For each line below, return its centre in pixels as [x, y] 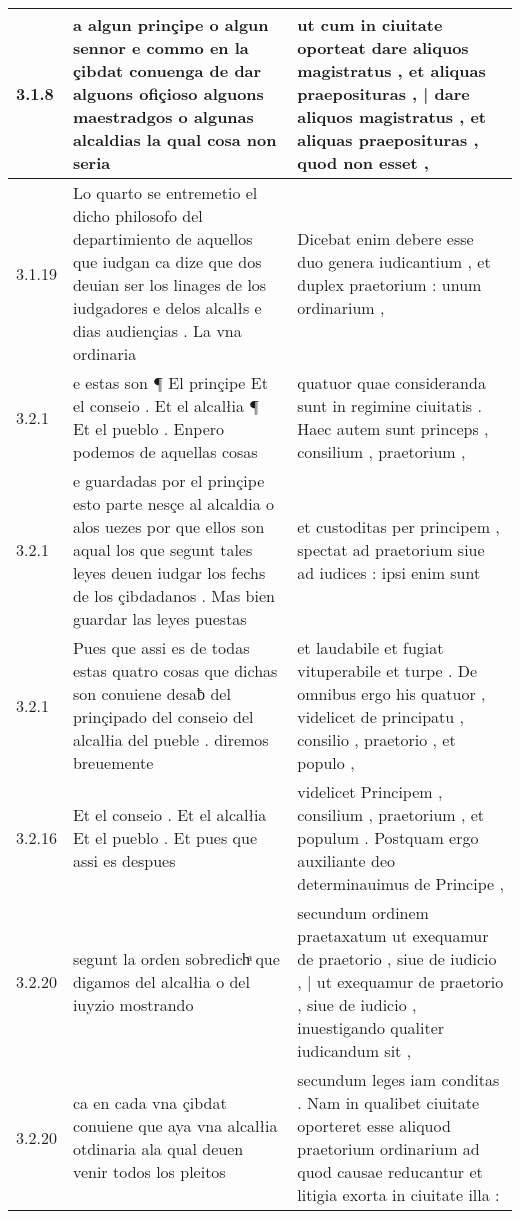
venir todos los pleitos [149, 1171]
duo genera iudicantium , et [394, 261]
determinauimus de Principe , [400, 883]
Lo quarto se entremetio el [165, 192]
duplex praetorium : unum [389, 284]
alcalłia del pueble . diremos [170, 739]
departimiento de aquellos [162, 238]
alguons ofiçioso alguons [168, 93]
